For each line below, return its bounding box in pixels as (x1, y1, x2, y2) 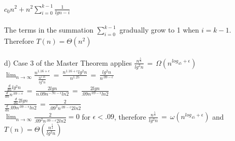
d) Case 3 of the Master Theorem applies (4, 57, 132, 68)
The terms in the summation (4, 24, 93, 35)
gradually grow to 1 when (119, 24, 199, 35)
